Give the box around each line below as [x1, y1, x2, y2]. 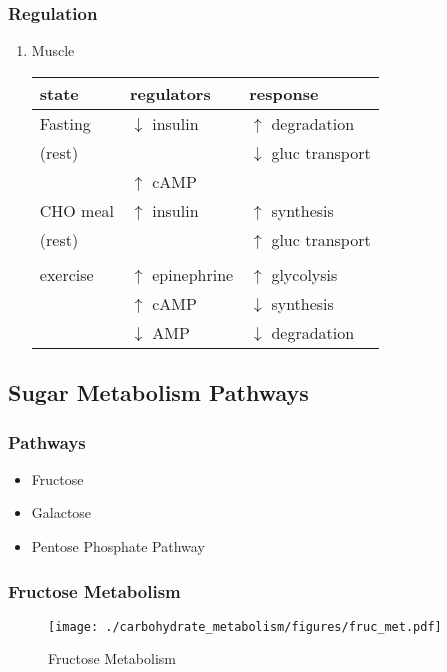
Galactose [31, 502, 92, 523]
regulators [130, 81, 211, 105]
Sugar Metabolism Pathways [8, 377, 309, 408]
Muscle [31, 40, 75, 61]
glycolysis [271, 262, 338, 286]
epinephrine [152, 262, 234, 286]
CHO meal [39, 198, 115, 222]
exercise [39, 262, 94, 286]
